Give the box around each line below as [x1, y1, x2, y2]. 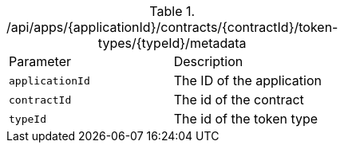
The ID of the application [173, 73, 322, 88]
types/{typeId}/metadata [97, 35, 247, 51]
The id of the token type [173, 111, 318, 127]
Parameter [9, 53, 71, 69]
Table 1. [149, 3, 196, 19]
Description [173, 53, 243, 69]
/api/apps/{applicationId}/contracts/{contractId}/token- [6, 19, 338, 35]
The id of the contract [173, 92, 304, 108]
